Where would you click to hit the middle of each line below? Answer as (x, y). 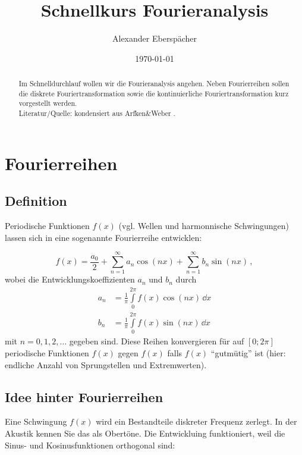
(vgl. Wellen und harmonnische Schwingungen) (204, 226)
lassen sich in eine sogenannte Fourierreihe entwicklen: (103, 237)
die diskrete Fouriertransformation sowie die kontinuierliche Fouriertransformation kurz (154, 93)
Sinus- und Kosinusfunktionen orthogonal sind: (90, 445)
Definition (36, 201)
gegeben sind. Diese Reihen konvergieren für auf (157, 341)
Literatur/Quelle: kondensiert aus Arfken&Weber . (97, 113)
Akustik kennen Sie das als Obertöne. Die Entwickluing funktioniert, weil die (145, 433)
